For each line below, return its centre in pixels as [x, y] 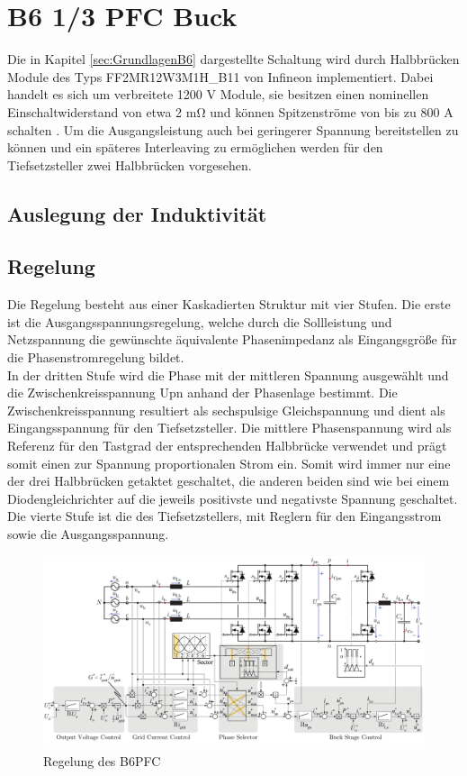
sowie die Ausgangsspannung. [88, 533]
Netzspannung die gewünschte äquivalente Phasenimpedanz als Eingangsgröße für [232, 339]
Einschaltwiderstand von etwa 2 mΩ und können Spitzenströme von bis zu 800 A [230, 111]
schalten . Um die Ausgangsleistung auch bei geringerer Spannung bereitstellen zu [233, 129]
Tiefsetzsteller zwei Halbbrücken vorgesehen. [130, 164]
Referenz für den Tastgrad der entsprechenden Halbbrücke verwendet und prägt [227, 446]
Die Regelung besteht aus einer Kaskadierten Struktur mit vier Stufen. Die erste [229, 304]
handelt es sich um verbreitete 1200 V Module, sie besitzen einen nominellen [218, 94]
